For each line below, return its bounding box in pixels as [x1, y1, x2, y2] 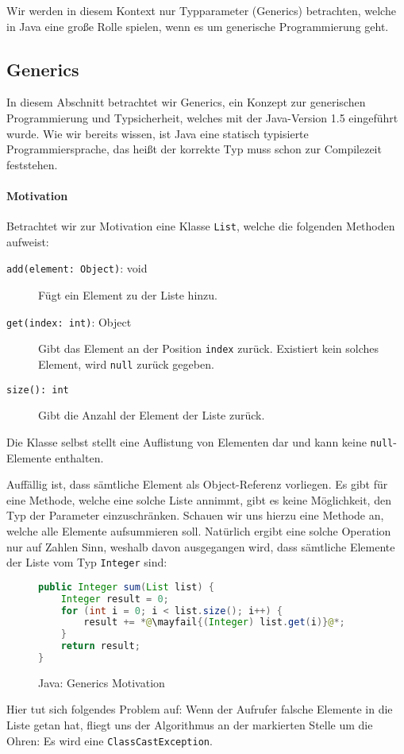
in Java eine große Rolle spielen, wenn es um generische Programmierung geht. [6, 17, 389, 34]
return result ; [60, 640, 140, 652]
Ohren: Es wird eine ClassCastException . [6, 732, 213, 748]
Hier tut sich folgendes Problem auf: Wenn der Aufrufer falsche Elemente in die [6, 701, 393, 717]
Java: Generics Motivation [38, 674, 165, 690]
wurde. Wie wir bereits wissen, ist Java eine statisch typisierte [6, 125, 309, 141]
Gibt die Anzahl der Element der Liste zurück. [38, 407, 265, 423]
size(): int [6, 384, 69, 396]
